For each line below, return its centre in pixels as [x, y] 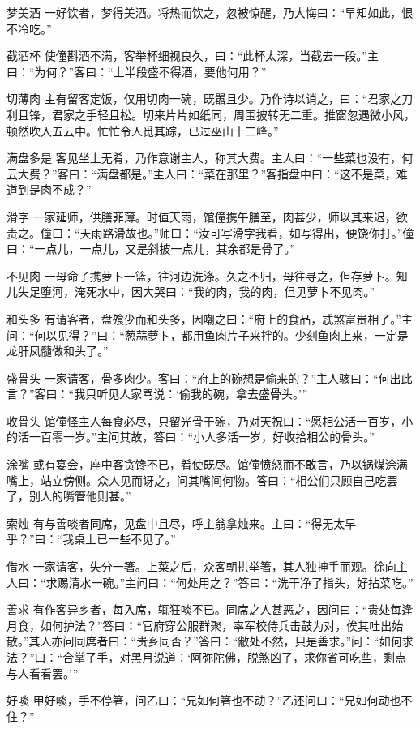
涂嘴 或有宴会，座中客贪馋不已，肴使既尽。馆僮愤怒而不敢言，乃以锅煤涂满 [207, 464]
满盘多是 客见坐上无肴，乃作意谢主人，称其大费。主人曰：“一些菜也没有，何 [210, 158]
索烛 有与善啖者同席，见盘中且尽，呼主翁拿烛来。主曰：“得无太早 [182, 523]
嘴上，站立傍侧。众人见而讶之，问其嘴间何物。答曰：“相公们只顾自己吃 [197, 480]
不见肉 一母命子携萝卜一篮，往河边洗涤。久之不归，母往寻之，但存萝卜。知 [207, 275]
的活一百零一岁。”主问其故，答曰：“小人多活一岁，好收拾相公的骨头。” [191, 437]
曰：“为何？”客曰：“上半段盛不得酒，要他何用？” [137, 71]
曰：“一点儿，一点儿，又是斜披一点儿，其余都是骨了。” [151, 249]
